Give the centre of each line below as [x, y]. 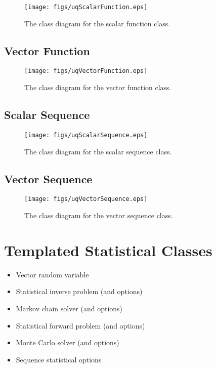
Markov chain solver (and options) [69, 308]
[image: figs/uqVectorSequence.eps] [86, 199]
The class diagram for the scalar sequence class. [98, 151]
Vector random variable [52, 274]
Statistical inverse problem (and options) [79, 291]
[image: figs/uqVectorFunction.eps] [86, 71]
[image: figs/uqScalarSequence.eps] [86, 135]
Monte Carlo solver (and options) [68, 342]
